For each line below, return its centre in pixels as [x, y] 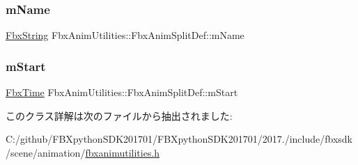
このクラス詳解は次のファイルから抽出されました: [119, 115]
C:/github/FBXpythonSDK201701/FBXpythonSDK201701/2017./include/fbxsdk [179, 139]
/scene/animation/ [46, 152]
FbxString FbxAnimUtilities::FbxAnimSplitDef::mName [125, 35]
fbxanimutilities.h [123, 152]
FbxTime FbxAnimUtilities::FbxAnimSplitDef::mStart [122, 92]
